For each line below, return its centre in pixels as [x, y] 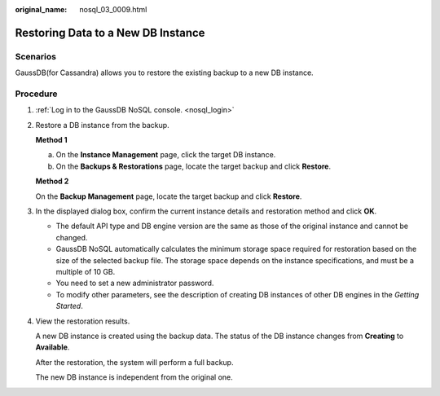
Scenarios [36, 56]
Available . [53, 347]
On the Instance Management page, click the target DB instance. [166, 155]
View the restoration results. [83, 321]
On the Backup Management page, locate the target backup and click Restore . [169, 196]
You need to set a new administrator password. [135, 283]
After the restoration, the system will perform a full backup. [134, 362]
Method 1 [52, 140]
